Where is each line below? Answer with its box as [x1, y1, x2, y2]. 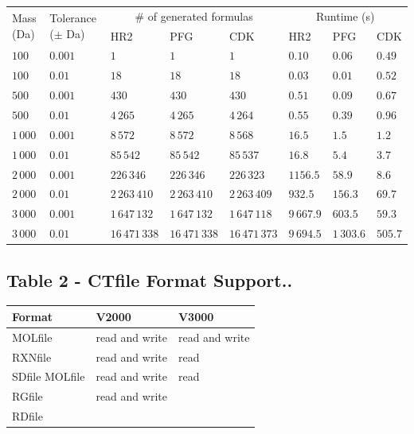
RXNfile [12, 348, 52, 365]
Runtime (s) [316, 7, 375, 24]
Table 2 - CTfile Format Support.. [6, 267, 293, 292]
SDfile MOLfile [12, 368, 85, 385]
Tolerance [49, 10, 97, 26]
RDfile [12, 408, 43, 424]
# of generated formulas [135, 7, 253, 24]
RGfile [12, 388, 43, 405]
